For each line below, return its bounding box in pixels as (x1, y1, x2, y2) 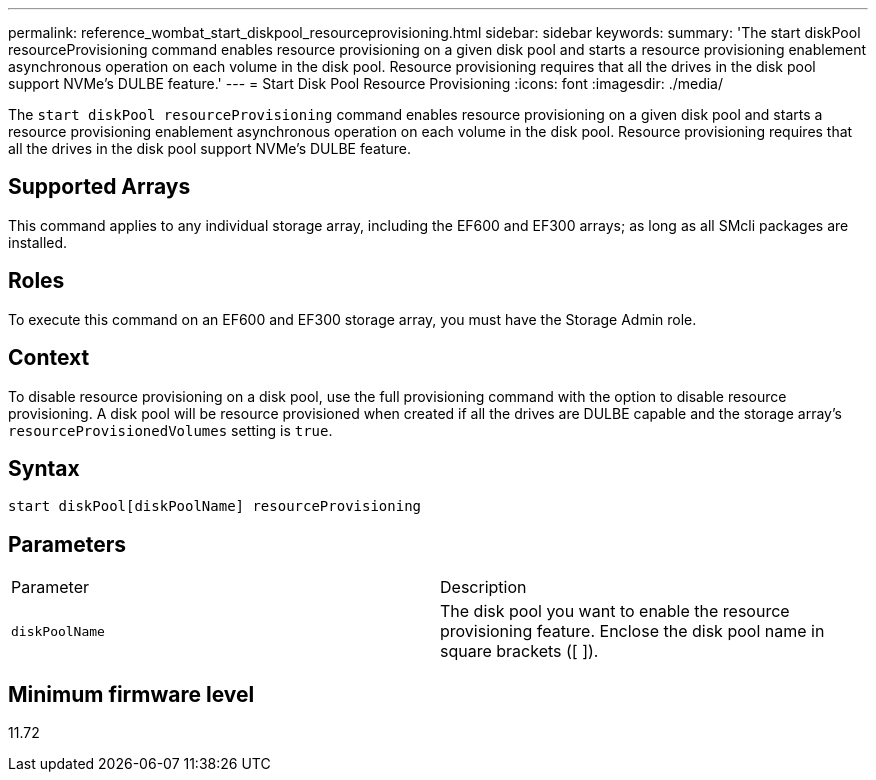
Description (440, 577, 527, 598)
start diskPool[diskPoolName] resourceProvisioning (8, 498, 422, 515)
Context (8, 345, 90, 371)
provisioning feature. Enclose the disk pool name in (440, 621, 825, 642)
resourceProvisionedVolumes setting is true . (8, 421, 333, 439)
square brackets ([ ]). (440, 641, 599, 662)
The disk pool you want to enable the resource (440, 601, 790, 622)
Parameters (8, 531, 126, 557)
